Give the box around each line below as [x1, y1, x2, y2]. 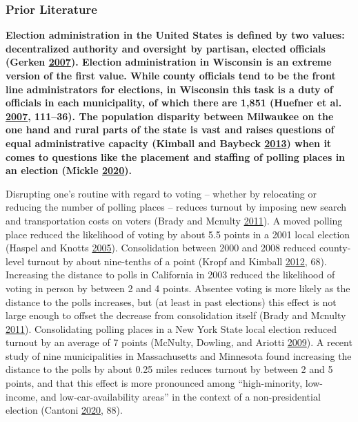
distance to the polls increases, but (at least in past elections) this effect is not [6, 294, 337, 309]
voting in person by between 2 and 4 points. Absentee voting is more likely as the [6, 280, 350, 295]
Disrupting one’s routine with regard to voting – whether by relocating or [6, 186, 317, 200]
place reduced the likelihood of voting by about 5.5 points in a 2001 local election [6, 227, 350, 241]
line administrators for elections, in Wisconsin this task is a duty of [6, 81, 333, 96]
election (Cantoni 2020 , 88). [6, 403, 123, 417]
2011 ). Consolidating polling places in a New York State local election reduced [6, 321, 337, 336]
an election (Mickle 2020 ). [6, 163, 132, 178]
